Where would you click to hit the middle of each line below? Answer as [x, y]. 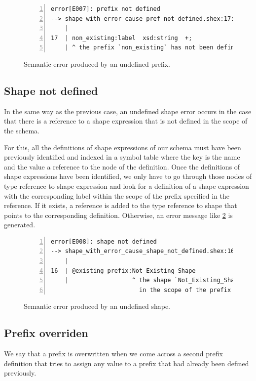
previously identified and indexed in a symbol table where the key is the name [122, 157]
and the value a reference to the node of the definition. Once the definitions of [122, 166]
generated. [20, 225]
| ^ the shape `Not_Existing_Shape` [155, 280]
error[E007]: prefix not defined [106, 9]
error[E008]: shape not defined [104, 241]
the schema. [22, 130]
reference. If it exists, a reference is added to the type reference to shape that [121, 205]
